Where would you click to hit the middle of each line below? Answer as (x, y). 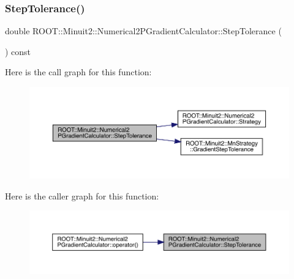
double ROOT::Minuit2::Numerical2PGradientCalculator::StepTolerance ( (143, 31)
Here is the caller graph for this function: (82, 195)
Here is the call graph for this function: (78, 72)
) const (18, 51)
